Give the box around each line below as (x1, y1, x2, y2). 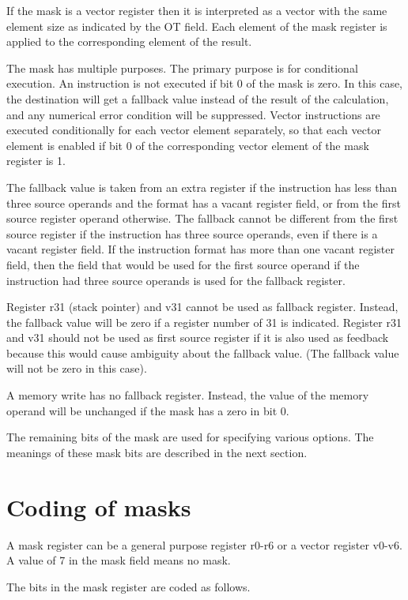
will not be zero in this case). (6, 360, 147, 377)
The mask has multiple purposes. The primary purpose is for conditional (6, 59, 358, 76)
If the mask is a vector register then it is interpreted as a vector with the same (6, 2, 387, 18)
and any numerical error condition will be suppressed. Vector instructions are (6, 106, 380, 122)
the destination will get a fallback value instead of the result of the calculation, (6, 90, 389, 107)
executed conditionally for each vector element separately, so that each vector (6, 122, 381, 138)
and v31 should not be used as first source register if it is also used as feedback (6, 329, 389, 346)
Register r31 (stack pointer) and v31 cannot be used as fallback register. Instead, (6, 298, 399, 315)
